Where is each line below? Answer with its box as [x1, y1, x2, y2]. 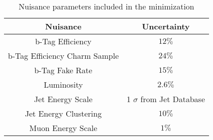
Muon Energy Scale [29, 122, 98, 134]
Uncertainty [142, 20, 190, 32]
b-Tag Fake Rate [34, 64, 93, 76]
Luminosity [43, 79, 83, 90]
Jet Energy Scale [34, 93, 93, 105]
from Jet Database [140, 93, 205, 105]
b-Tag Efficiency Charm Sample [8, 50, 119, 61]
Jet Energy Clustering [25, 108, 102, 119]
